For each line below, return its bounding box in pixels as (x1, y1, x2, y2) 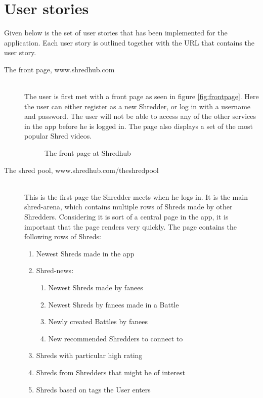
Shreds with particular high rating (36, 350, 143, 361)
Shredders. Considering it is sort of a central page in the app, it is (24, 211, 229, 222)
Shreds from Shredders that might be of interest (36, 367, 185, 377)
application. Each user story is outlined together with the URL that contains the (4, 37, 254, 48)
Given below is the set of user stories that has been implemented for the (4, 27, 228, 38)
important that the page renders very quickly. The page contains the (24, 221, 237, 232)
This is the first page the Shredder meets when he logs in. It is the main (24, 191, 248, 202)
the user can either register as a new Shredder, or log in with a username (24, 101, 251, 111)
